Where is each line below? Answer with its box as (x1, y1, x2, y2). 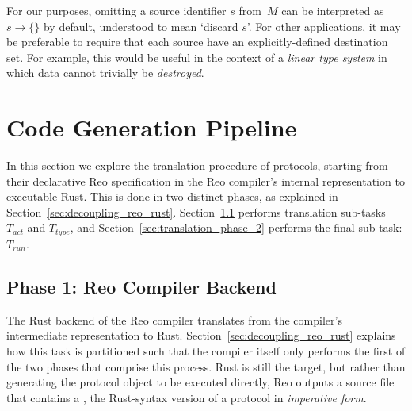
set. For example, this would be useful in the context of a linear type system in (6, 48, 387, 65)
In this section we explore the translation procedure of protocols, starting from (6, 157, 388, 174)
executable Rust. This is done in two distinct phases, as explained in (6, 188, 338, 205)
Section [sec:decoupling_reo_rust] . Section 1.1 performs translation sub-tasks (6, 203, 386, 220)
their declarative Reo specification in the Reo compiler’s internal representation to (6, 172, 405, 189)
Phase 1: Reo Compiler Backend (6, 274, 277, 298)
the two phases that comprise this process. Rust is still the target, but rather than (6, 358, 406, 375)
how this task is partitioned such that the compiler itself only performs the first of (6, 342, 406, 359)
